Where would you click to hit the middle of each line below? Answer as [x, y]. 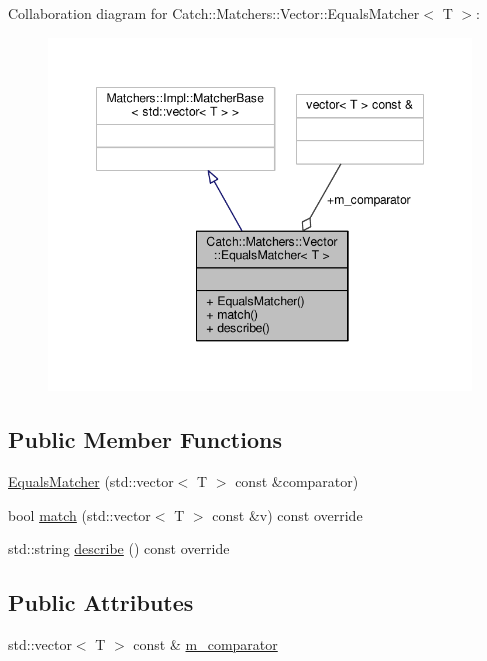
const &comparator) [297, 481]
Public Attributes [101, 602]
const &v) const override [287, 514]
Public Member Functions [145, 439]
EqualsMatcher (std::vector [91, 481]
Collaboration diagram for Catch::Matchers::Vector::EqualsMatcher [214, 13]
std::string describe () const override [119, 548]
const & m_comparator [205, 644]
